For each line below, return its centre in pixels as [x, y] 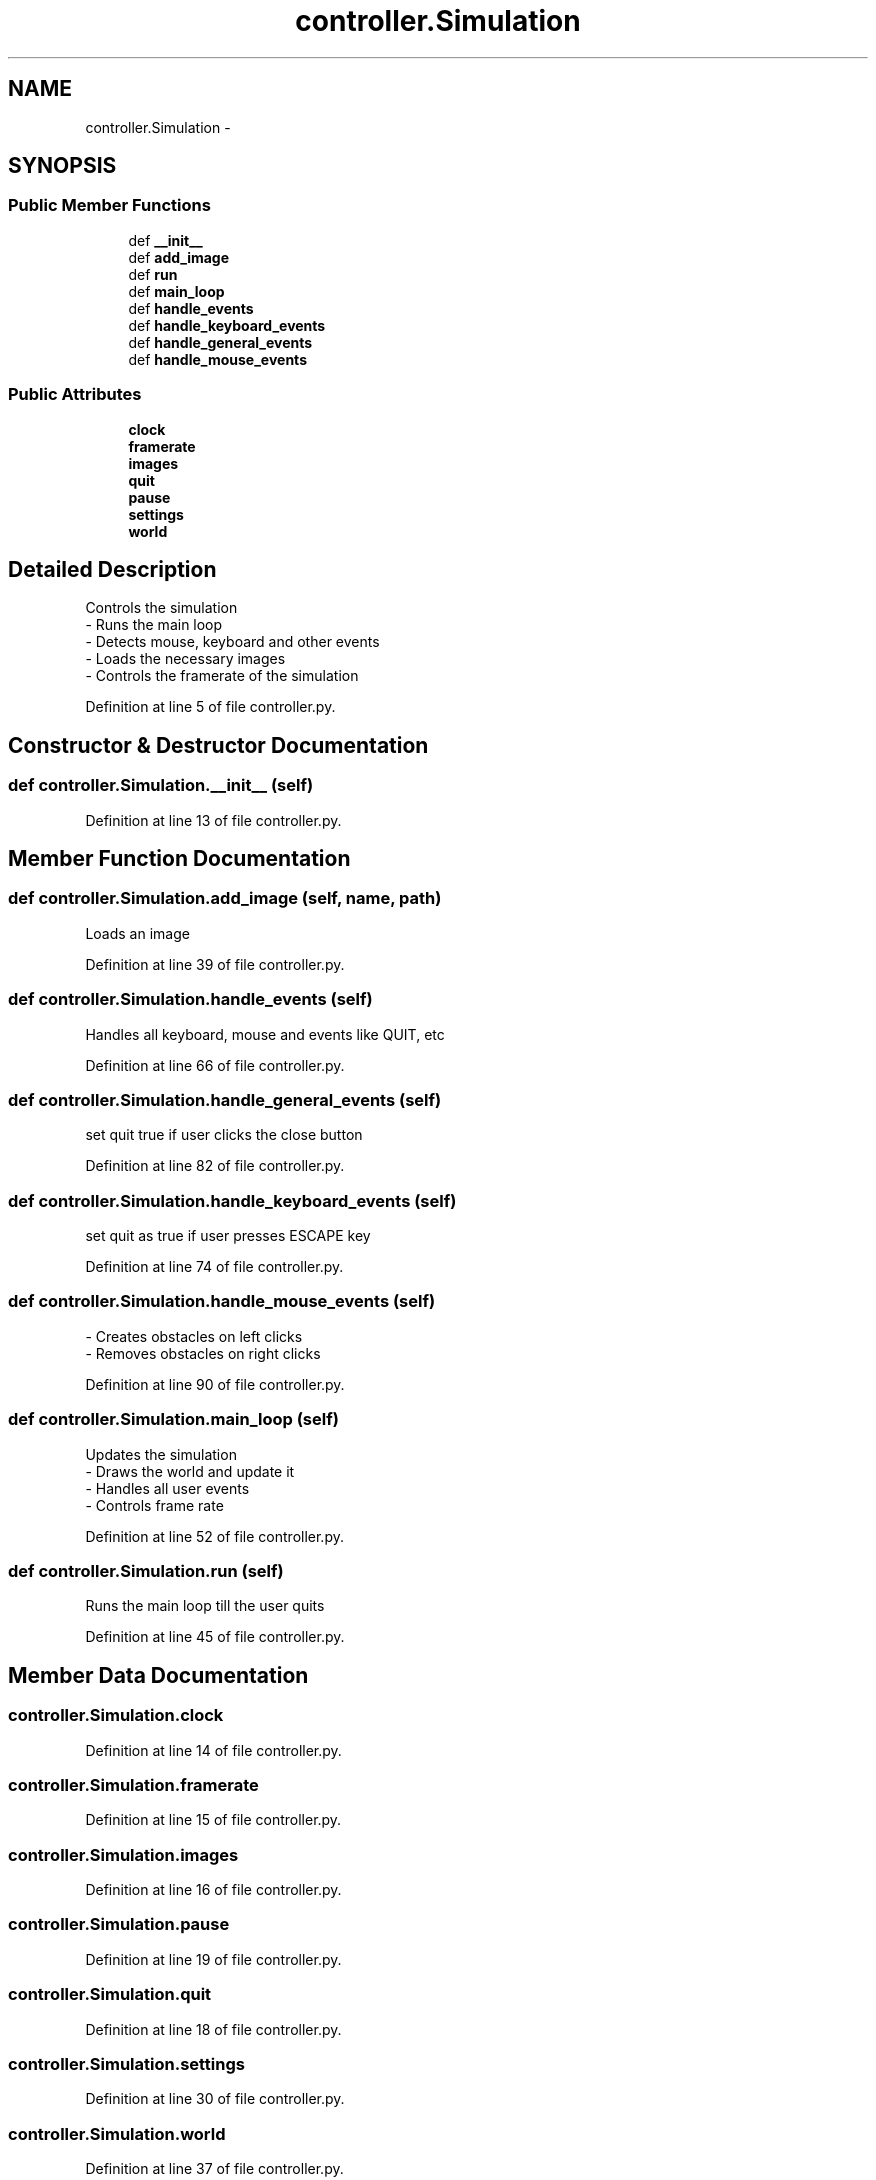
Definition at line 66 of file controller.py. [215, 1065]
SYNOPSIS [62, 166]
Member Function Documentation [179, 859]
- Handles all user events [167, 1488]
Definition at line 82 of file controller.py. [215, 1166]
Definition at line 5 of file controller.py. [210, 707]
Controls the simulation [161, 608]
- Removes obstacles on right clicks [203, 1353]
